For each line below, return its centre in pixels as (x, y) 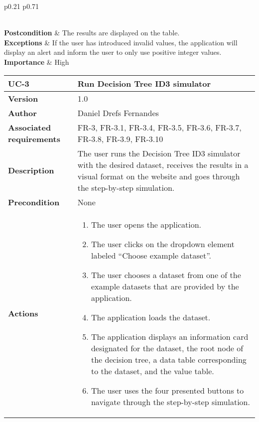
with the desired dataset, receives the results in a (163, 164)
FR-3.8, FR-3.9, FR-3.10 (120, 139)
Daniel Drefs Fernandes (118, 113)
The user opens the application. (146, 224)
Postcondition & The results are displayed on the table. (92, 33)
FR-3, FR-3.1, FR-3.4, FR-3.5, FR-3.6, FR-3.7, (159, 127)
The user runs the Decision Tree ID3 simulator (159, 153)
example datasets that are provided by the (165, 286)
